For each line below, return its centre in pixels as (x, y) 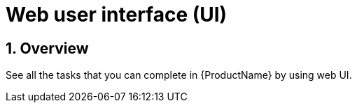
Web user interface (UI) (117, 15)
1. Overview (47, 48)
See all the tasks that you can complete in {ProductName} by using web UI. (179, 75)
